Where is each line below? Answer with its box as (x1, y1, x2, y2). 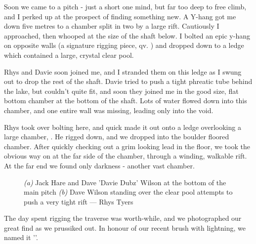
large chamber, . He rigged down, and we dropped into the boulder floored (4, 131, 229, 142)
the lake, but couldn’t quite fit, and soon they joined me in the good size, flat (4, 85, 239, 96)
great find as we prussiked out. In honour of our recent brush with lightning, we (4, 222, 246, 233)
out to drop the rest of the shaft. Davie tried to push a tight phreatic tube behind (4, 76, 253, 86)
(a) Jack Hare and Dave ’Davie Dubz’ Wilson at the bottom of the (24, 177, 226, 187)
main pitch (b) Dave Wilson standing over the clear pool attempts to (24, 187, 233, 197)
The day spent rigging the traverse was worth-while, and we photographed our (4, 213, 242, 223)
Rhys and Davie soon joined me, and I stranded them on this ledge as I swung (4, 66, 242, 77)
